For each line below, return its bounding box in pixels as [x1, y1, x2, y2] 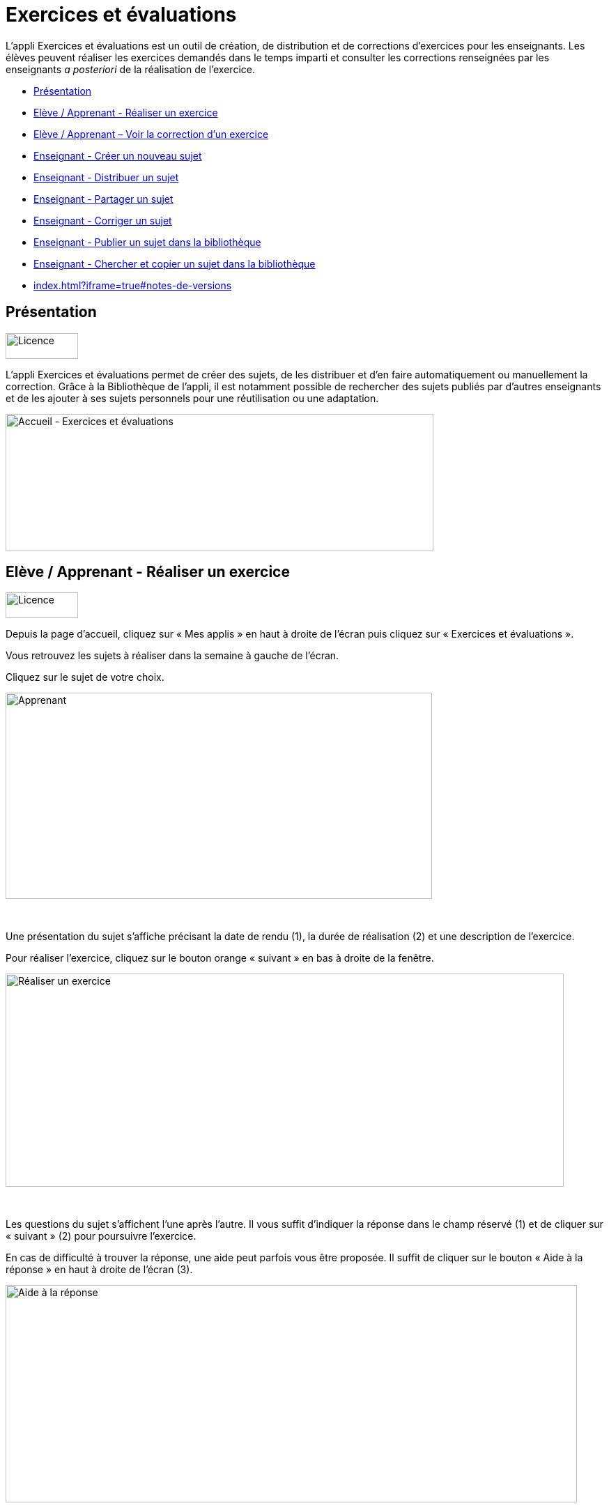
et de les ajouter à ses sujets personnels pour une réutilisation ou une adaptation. [6, 392, 379, 404]
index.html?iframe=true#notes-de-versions [33, 279, 232, 291]
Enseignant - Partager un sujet [33, 192, 174, 205]
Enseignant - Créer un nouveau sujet [33, 149, 202, 162]
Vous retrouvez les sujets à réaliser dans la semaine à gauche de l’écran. [6, 649, 339, 662]
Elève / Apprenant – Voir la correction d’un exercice [33, 128, 269, 140]
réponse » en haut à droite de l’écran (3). [6, 1263, 193, 1276]
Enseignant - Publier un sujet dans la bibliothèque [33, 236, 261, 248]
